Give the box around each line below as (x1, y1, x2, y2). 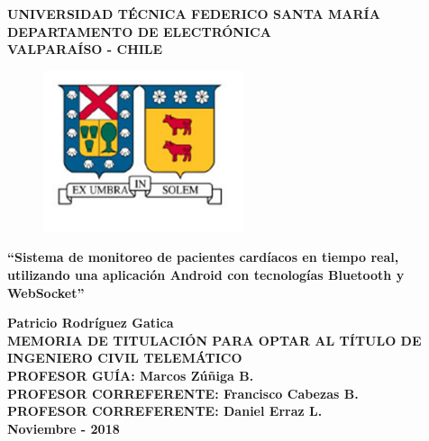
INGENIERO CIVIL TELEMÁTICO (7, 348, 242, 367)
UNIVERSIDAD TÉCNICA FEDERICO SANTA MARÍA (7, 4, 380, 22)
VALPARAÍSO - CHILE (7, 40, 163, 58)
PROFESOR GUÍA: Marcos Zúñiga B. (7, 365, 254, 384)
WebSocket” (7, 283, 85, 301)
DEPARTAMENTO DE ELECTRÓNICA (7, 22, 271, 40)
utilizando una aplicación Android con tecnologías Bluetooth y (7, 265, 405, 283)
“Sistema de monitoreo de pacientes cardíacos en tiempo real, (7, 247, 399, 266)
